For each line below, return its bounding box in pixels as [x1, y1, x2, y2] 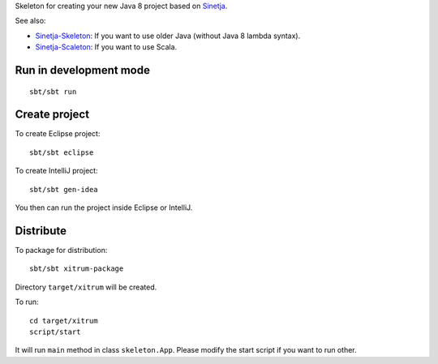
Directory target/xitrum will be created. [15, 282, 157, 292]
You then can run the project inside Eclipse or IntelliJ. [15, 203, 193, 212]
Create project [15, 108, 89, 122]
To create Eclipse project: [15, 129, 101, 139]
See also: [15, 16, 46, 26]
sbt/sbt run [29, 87, 77, 96]
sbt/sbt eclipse [29, 148, 94, 157]
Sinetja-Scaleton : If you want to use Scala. [35, 42, 178, 52]
